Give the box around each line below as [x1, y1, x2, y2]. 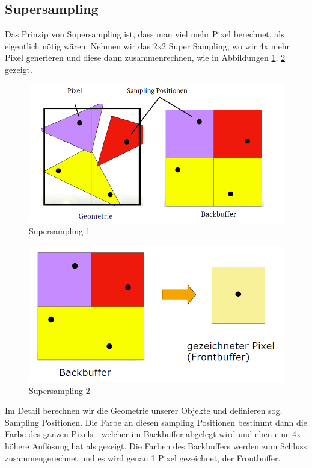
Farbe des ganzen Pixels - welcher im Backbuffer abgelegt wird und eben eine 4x [5, 428, 301, 440]
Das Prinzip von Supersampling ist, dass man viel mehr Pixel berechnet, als [5, 28, 284, 40]
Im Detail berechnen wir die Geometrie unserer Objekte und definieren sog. [5, 404, 283, 417]
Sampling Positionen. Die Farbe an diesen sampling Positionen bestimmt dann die [5, 416, 307, 428]
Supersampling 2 [29, 384, 90, 396]
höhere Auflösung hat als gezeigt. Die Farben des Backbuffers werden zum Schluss [5, 440, 307, 452]
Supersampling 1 [29, 225, 90, 237]
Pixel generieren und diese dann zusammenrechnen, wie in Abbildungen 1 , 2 [5, 51, 285, 64]
